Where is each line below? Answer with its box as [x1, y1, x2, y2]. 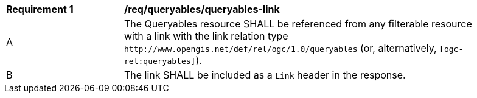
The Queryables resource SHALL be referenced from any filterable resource [124, 18, 472, 30]
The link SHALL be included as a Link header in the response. [124, 69, 406, 81]
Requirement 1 [6, 3, 74, 15]
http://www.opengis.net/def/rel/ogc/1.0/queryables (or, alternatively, [124, 42, 437, 54]
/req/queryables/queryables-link [124, 3, 280, 15]
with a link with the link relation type [124, 30, 288, 42]
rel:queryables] [124, 57, 196, 66]
